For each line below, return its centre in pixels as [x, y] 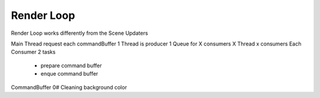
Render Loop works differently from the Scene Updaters [79, 33]
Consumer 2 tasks [33, 52]
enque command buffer [69, 74]
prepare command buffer [71, 66]
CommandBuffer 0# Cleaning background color [69, 87]
